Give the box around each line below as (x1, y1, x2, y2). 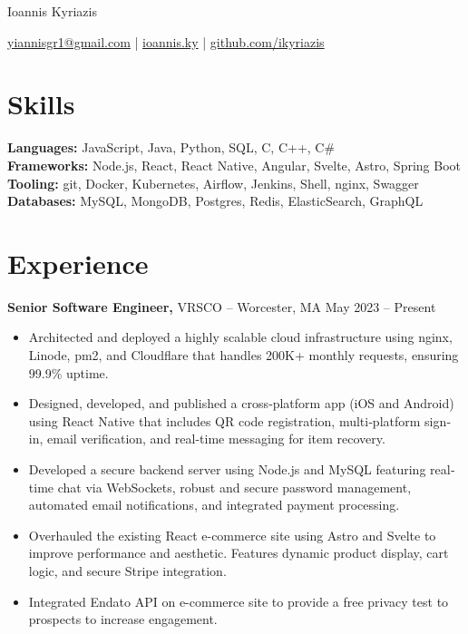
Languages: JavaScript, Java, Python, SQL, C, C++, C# (7, 138, 336, 157)
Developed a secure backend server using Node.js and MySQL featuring (28, 459, 426, 478)
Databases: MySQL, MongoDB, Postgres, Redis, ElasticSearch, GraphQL (7, 191, 424, 210)
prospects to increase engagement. (28, 610, 218, 629)
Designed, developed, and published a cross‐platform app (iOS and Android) (28, 394, 454, 413)
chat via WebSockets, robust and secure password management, (57, 477, 412, 496)
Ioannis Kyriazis (7, 2, 97, 20)
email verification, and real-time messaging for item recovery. (47, 429, 385, 448)
